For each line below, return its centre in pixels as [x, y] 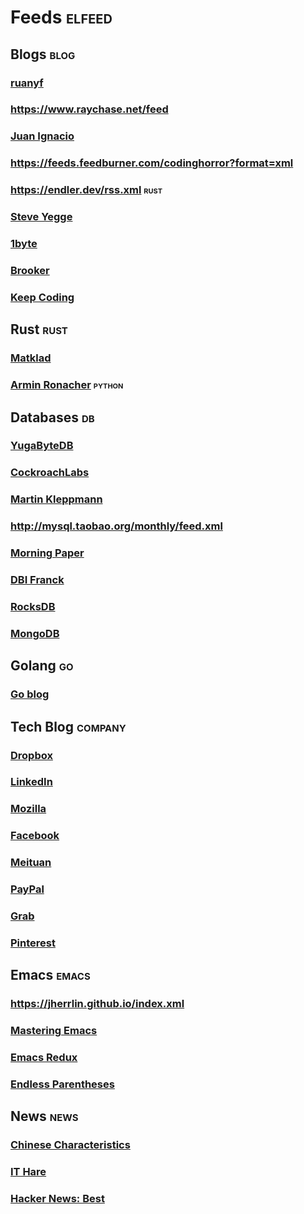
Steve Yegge [41, 217]
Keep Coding [42, 297]
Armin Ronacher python [67, 385]
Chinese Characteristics [70, 1145]
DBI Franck [37, 580]
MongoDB [35, 633]
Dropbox [31, 755]
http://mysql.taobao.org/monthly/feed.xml [116, 526]
